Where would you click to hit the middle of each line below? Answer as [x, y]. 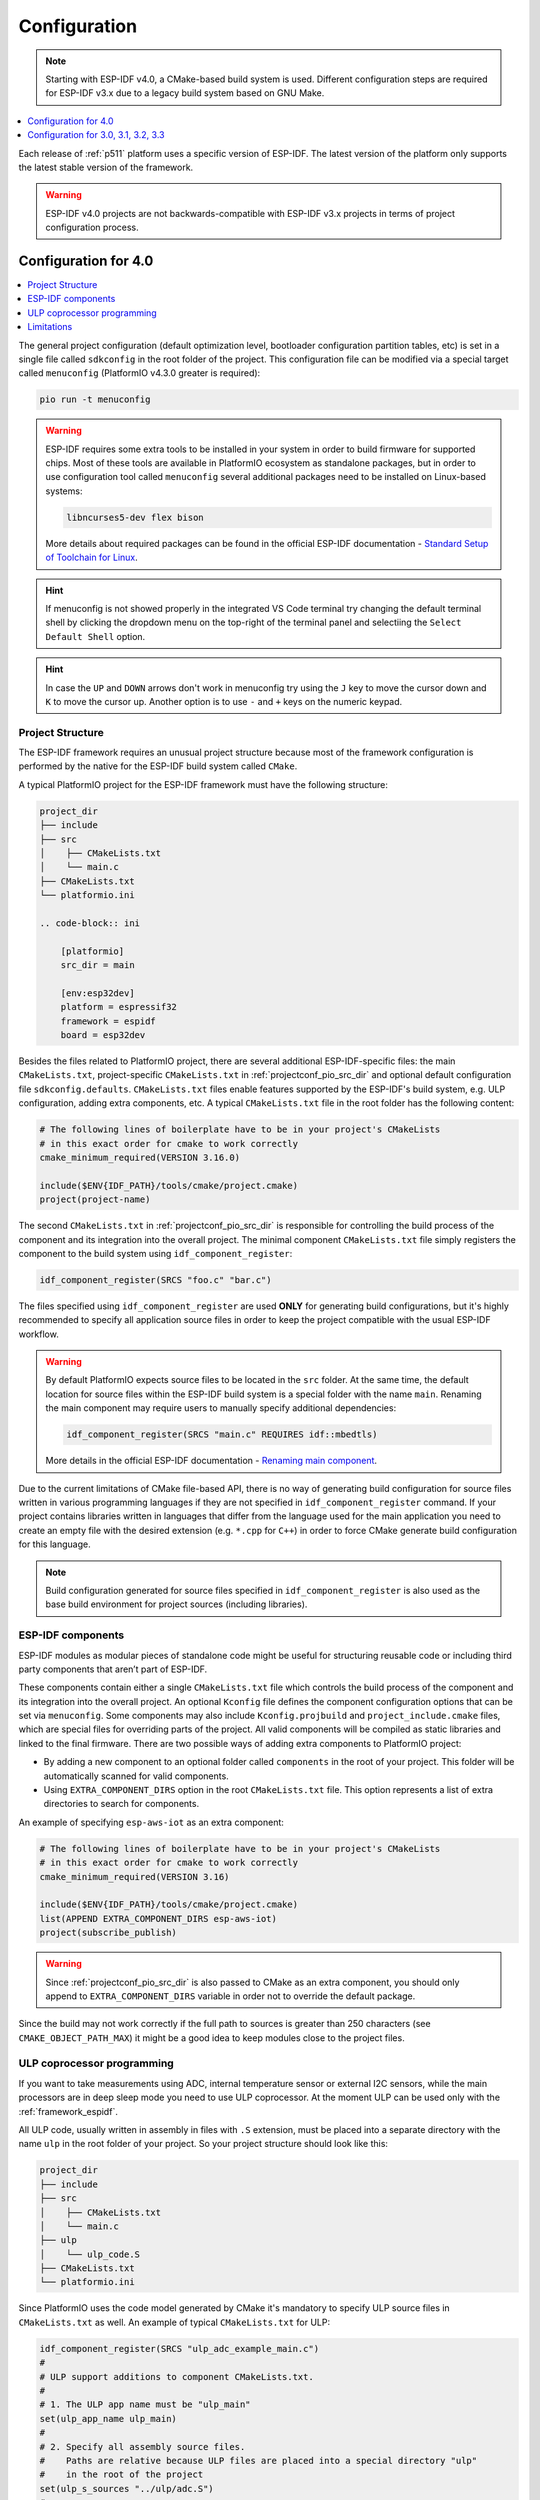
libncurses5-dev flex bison [135, 517]
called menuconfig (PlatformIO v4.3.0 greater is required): [139, 373]
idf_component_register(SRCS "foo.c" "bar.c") [155, 1279]
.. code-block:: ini [89, 923]
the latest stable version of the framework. [106, 167]
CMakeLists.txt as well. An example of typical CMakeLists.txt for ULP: [174, 2322]
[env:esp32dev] [97, 993]
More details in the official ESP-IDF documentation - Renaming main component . [211, 1461]
